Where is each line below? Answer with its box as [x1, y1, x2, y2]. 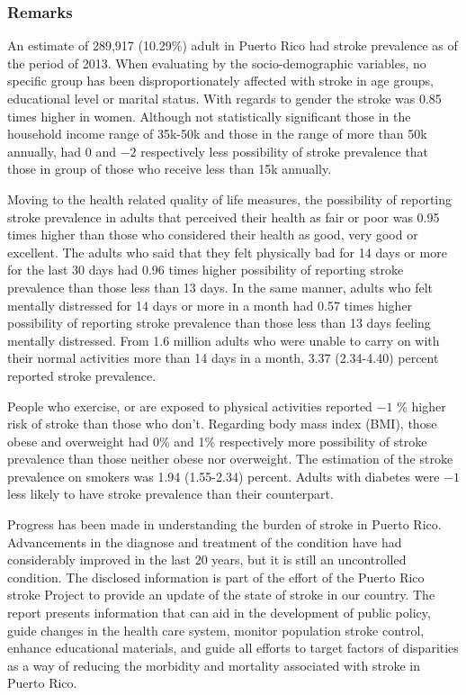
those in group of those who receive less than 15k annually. [7, 159, 332, 178]
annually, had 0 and [7, 141, 116, 160]
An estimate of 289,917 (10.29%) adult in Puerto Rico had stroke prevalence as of [7, 36, 458, 55]
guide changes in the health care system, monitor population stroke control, [7, 620, 425, 639]
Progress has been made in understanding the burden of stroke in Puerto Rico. [7, 515, 442, 534]
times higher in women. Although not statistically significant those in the [7, 106, 411, 125]
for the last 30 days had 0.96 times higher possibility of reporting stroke [7, 260, 404, 279]
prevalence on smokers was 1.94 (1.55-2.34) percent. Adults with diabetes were [7, 466, 440, 485]
